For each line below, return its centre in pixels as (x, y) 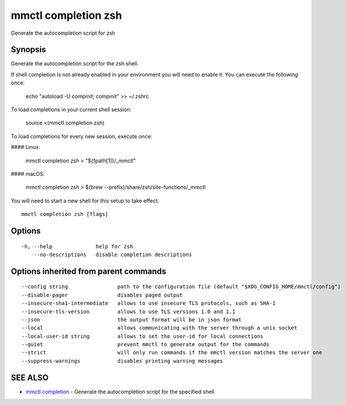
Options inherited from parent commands (89, 271)
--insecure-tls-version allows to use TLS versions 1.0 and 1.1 (128, 311)
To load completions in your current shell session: (71, 109)
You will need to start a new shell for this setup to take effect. (85, 201)
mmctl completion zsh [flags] (65, 214)
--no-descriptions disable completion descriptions (113, 254)
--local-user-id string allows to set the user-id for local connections (142, 336)
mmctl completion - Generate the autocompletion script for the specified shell (120, 391)
